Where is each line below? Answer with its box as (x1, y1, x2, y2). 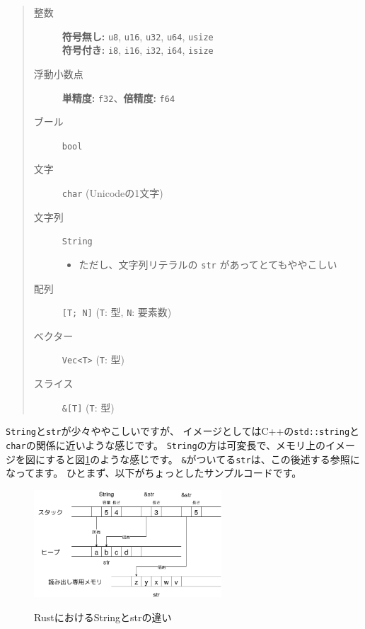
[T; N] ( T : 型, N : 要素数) (62, 305, 172, 319)
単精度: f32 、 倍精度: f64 (62, 90, 175, 105)
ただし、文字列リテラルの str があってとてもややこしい (79, 256, 337, 271)
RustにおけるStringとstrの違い (34, 609, 172, 624)
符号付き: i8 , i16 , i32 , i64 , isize (62, 42, 214, 57)
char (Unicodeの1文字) (62, 186, 163, 200)
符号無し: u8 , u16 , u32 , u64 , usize (62, 28, 214, 43)
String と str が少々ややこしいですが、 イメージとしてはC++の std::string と (6, 424, 360, 438)
